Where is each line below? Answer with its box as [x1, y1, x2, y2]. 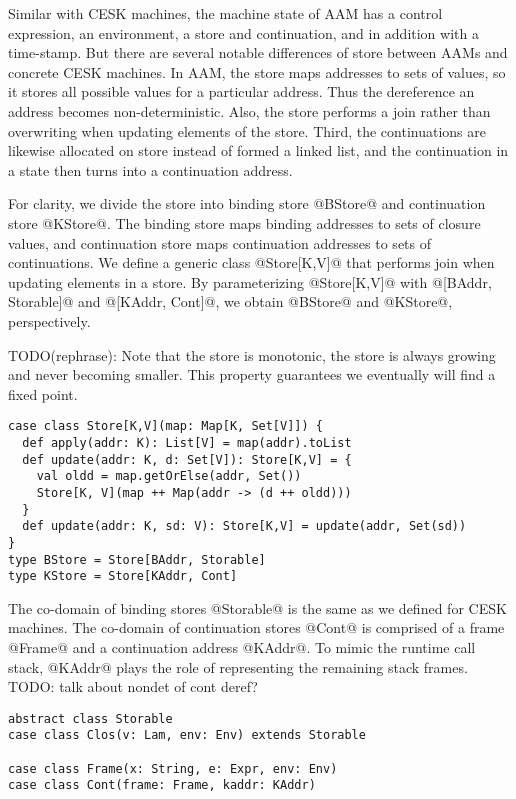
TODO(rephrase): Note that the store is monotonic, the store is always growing [8, 344, 496, 365]
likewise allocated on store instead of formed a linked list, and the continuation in [8, 140, 509, 161]
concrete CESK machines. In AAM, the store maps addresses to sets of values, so [8, 61, 506, 82]
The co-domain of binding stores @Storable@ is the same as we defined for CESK [8, 597, 507, 618]
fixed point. [8, 383, 78, 404]
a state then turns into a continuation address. [8, 159, 293, 180]
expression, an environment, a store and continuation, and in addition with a [8, 22, 479, 43]
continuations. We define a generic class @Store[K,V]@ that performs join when [8, 252, 495, 273]
